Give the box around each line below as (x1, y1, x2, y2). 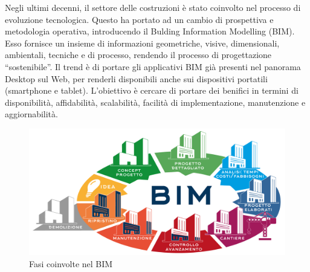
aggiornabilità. (5, 108, 58, 120)
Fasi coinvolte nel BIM (29, 257, 113, 270)
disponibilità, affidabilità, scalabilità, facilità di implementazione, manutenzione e (5, 96, 306, 108)
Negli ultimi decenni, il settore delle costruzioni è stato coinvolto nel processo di (5, 1, 301, 13)
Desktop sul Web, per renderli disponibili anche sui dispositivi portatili (5, 72, 268, 85)
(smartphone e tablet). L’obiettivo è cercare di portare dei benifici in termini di (5, 84, 299, 97)
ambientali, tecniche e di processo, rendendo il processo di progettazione (5, 48, 272, 61)
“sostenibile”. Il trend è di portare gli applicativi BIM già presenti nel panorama (5, 60, 301, 73)
